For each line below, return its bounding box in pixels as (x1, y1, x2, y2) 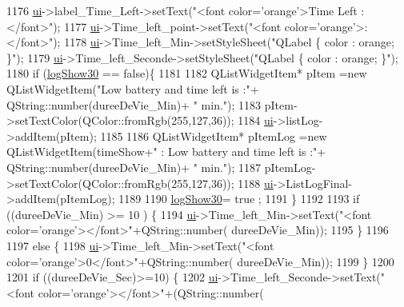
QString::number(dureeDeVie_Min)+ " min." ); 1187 (6, 158, 262, 175)
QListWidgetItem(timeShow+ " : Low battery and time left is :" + (6, 143, 326, 160)
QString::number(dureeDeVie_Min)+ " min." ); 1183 (6, 96, 262, 113)
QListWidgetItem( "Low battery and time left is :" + (6, 80, 259, 97)
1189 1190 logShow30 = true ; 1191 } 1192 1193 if (118, 190, 360, 207)
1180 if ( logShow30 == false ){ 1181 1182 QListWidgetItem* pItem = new (6, 65, 367, 82)
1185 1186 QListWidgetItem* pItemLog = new (100, 127, 327, 144)
